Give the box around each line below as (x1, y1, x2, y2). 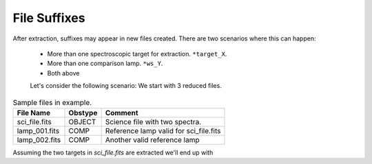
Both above (47, 69, 80, 77)
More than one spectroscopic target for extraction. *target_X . (47, 49, 227, 58)
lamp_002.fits (17, 134, 61, 144)
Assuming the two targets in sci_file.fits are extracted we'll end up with (12, 148, 214, 156)
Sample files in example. (12, 97, 92, 107)
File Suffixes (12, 10, 85, 25)
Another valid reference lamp (105, 134, 200, 144)
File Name (17, 108, 51, 117)
